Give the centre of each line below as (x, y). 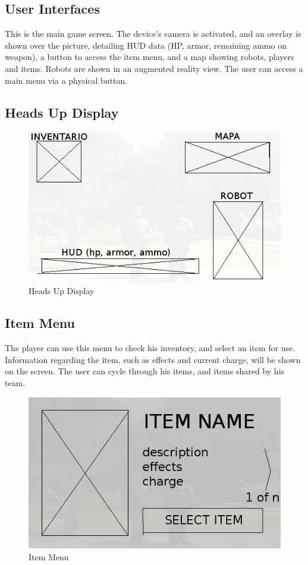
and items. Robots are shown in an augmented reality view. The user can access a (154, 68)
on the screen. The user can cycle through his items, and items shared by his (145, 371)
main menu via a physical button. (66, 80)
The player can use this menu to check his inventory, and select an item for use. (150, 348)
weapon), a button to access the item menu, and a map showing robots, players (150, 57)
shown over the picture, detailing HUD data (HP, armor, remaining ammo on (146, 45)
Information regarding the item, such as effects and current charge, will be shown (153, 359)
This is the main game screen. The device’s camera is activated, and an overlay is (153, 34)
